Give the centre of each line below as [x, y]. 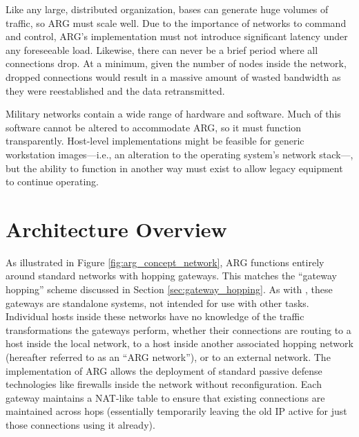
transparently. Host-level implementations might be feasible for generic [155, 141]
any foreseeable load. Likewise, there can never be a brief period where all [162, 49]
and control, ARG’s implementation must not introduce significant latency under [177, 36]
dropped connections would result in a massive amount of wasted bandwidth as [173, 76]
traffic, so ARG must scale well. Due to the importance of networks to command [176, 22]
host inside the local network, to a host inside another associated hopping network [179, 343]
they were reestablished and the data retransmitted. [115, 90]
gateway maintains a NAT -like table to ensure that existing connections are [165, 397]
